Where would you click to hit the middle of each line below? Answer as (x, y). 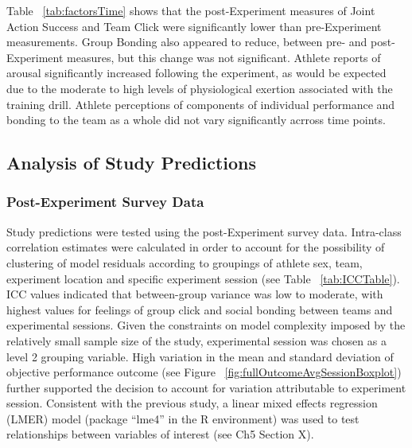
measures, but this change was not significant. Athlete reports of (224, 57)
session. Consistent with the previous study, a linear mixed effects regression (192, 403)
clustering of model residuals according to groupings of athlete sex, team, (185, 262)
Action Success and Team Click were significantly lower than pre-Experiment (194, 26)
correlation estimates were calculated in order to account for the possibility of (196, 247)
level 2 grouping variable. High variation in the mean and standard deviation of (200, 356)
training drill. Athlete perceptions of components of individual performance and (201, 104)
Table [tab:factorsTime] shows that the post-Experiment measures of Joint (191, 10)
